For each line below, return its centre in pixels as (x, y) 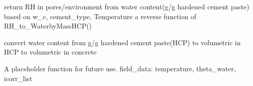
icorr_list (18, 78)
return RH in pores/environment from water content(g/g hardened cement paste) (127, 6)
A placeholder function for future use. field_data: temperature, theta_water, (120, 68)
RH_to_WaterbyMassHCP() (48, 26)
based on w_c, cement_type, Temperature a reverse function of (100, 16)
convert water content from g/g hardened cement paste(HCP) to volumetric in (122, 42)
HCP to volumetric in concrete (50, 52)
